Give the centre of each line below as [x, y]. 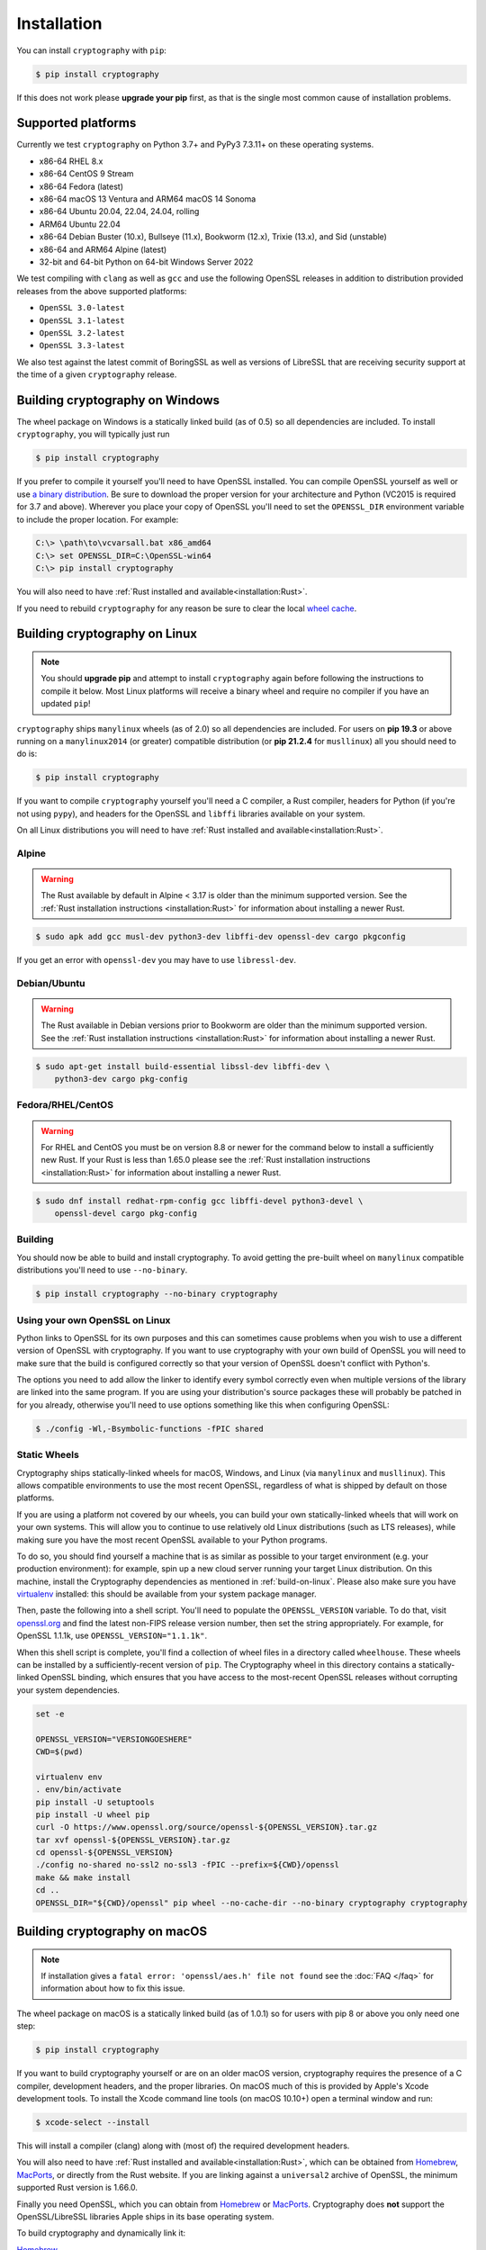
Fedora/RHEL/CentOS [65, 1105]
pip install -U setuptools [95, 1802]
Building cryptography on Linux [107, 634]
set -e [50, 1714]
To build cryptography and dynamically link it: [101, 2233]
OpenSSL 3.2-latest [82, 333]
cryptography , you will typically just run [93, 434]
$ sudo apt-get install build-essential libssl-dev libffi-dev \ [183, 1066]
